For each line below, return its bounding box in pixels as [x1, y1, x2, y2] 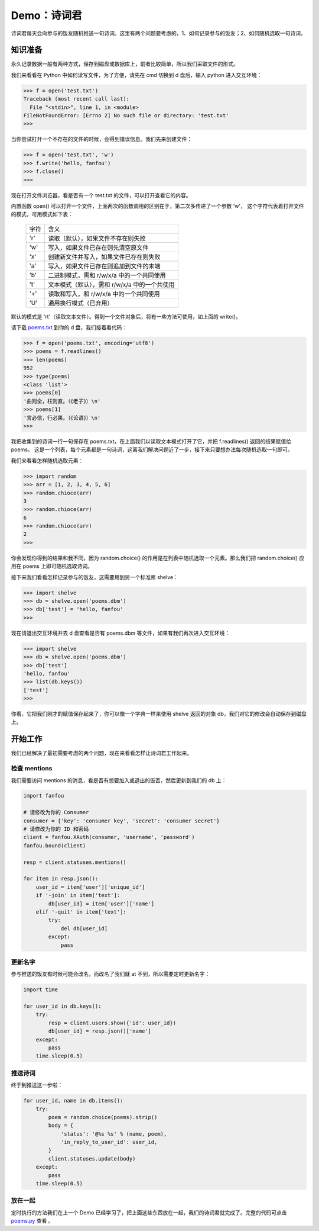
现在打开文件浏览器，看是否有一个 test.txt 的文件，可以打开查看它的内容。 [11, 191, 191, 198]
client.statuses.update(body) [48, 1155, 136, 1162]
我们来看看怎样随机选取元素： [11, 457, 84, 464]
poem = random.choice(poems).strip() [48, 1114, 158, 1120]
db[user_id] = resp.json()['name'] [48, 1028, 152, 1034]
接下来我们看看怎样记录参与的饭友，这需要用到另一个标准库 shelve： [11, 573, 178, 580]
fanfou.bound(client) [23, 842, 86, 849]
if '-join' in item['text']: [35, 892, 121, 899]
